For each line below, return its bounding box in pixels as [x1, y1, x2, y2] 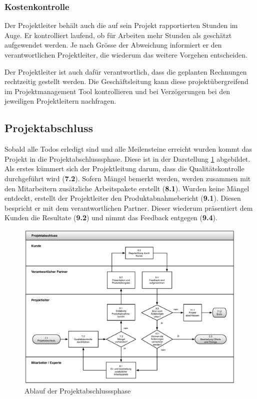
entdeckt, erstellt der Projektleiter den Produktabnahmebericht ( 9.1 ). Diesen [4, 193, 241, 203]
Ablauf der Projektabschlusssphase [24, 385, 131, 395]
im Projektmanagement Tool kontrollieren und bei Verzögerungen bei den [4, 86, 230, 96]
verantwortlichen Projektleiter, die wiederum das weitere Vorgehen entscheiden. [4, 50, 247, 60]
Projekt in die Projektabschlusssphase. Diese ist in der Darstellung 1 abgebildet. [4, 153, 250, 164]
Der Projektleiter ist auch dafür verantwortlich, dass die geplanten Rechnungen [4, 66, 247, 77]
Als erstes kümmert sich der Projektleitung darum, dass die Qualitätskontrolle [4, 163, 244, 174]
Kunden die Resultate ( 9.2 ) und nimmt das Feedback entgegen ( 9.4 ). [4, 212, 217, 223]
